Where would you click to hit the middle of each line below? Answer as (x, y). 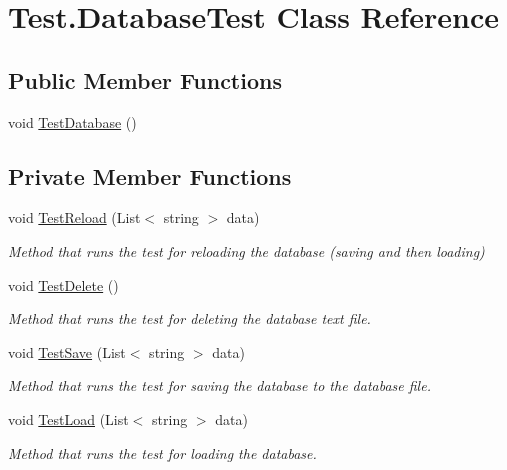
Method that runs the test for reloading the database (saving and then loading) (246, 250)
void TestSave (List (67, 351)
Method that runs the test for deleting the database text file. (189, 318)
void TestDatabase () (72, 121)
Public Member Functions (145, 79)
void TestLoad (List (68, 418)
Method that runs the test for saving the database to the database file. (219, 385)
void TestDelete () (63, 284)
